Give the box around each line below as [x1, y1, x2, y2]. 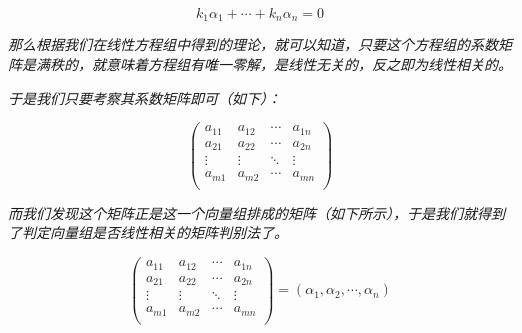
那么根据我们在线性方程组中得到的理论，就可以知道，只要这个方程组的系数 [8, 34, 498, 55]
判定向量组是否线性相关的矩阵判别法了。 [21, 222, 288, 243]
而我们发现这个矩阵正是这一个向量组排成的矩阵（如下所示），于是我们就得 [8, 202, 491, 223]
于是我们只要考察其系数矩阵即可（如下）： [8, 87, 281, 108]
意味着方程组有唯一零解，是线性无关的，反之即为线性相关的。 [105, 54, 512, 75]
